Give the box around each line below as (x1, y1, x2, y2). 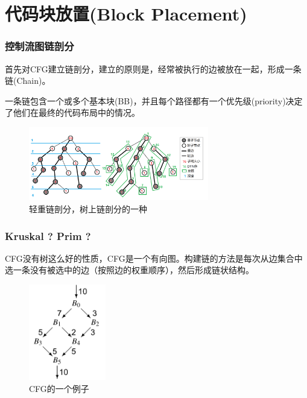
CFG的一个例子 (29, 382, 89, 394)
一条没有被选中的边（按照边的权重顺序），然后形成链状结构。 (13, 264, 254, 276)
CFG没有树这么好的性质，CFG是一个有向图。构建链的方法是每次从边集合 (5, 251, 294, 264)
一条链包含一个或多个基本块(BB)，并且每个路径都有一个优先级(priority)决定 (5, 94, 303, 107)
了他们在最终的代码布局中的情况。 (5, 106, 140, 119)
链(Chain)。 (5, 74, 51, 87)
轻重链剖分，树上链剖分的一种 (29, 203, 147, 215)
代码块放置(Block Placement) (5, 1, 247, 26)
